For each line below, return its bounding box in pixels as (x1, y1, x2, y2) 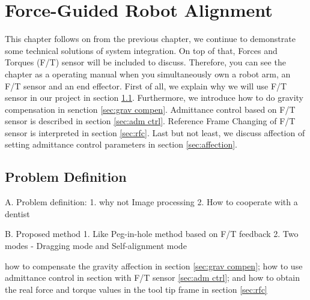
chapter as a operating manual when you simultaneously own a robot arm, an (5, 67, 291, 80)
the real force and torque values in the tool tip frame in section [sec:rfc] (5, 283, 267, 295)
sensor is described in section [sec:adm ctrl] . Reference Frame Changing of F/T (5, 115, 296, 127)
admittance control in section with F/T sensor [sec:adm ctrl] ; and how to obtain (5, 271, 300, 284)
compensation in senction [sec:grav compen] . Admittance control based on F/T (5, 103, 296, 115)
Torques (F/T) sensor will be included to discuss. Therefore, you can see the (5, 56, 286, 68)
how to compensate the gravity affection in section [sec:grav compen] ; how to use (5, 259, 303, 272)
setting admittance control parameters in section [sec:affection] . (5, 138, 237, 151)
